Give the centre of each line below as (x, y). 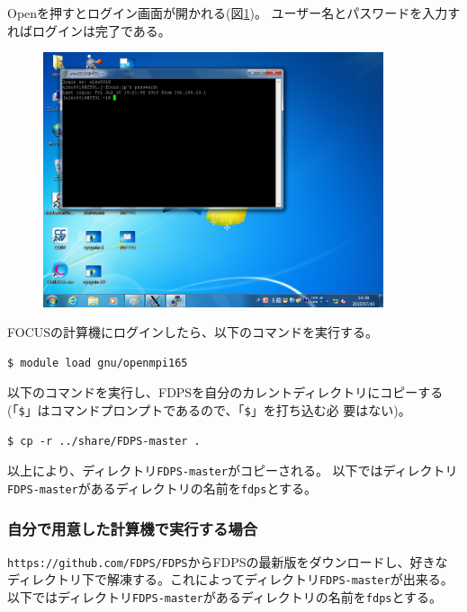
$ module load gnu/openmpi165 (98, 363)
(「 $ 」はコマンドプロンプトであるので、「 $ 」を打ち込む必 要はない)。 (209, 410)
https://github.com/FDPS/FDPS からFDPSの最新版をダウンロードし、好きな (228, 561)
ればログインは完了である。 (89, 30)
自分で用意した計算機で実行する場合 (133, 528)
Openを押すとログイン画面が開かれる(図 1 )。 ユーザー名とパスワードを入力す (234, 13)
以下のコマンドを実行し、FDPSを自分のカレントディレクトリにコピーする (225, 392)
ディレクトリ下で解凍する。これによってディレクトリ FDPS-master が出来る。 (230, 579)
